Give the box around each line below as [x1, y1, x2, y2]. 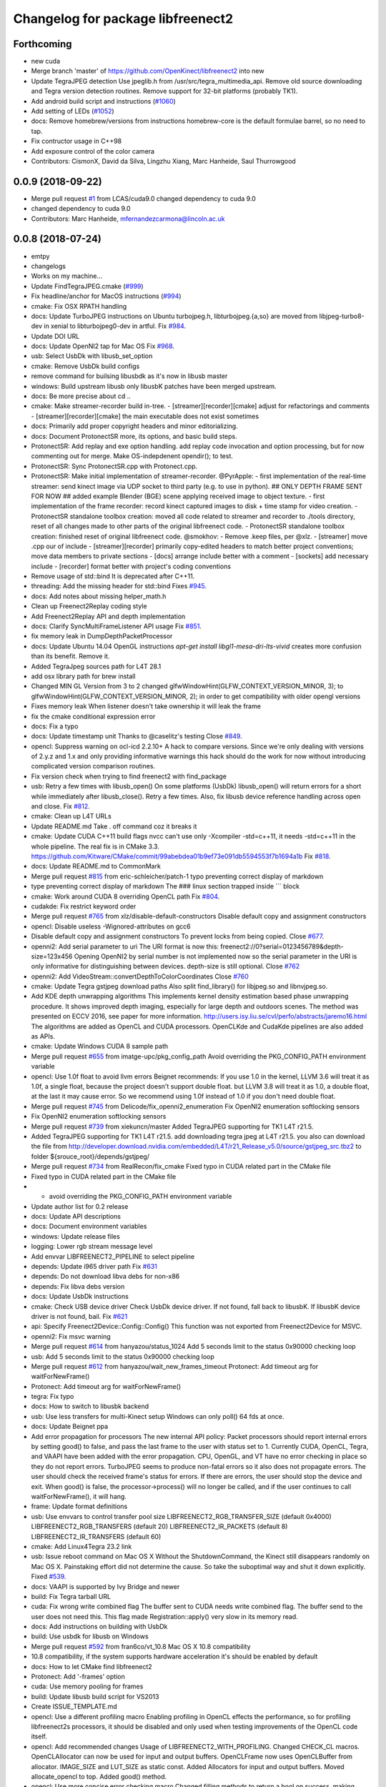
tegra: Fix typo [31, 1392, 74, 1401]
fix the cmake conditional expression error [31, 712, 156, 721]
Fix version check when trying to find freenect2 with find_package [31, 772, 227, 781]
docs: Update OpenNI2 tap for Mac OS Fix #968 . [31, 342, 175, 350]
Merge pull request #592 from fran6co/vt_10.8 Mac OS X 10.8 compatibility [31, 1642, 251, 1650]
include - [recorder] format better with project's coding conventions [31, 562, 232, 570]
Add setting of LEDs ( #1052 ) [31, 107, 114, 116]
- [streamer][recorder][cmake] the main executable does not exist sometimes [31, 412, 259, 420]
